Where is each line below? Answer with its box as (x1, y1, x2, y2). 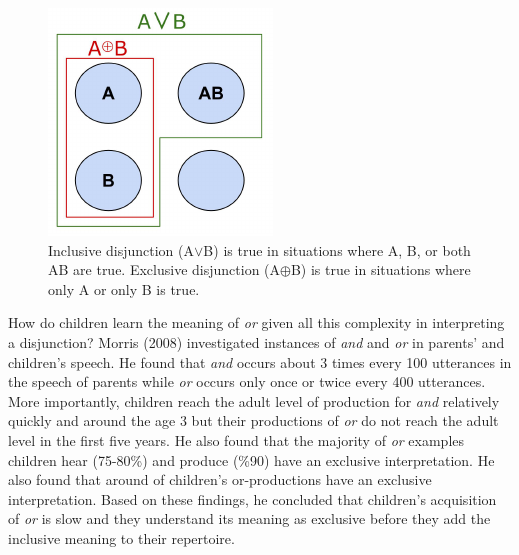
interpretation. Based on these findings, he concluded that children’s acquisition (8, 488, 497, 509)
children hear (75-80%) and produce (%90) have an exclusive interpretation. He (8, 449, 495, 470)
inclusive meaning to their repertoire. (8, 527, 235, 548)
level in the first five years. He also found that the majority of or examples (8, 429, 465, 450)
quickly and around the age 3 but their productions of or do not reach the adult (8, 410, 499, 431)
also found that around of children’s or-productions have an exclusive (8, 469, 432, 490)
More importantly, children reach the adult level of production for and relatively (8, 390, 500, 411)
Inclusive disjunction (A (48, 239, 195, 260)
